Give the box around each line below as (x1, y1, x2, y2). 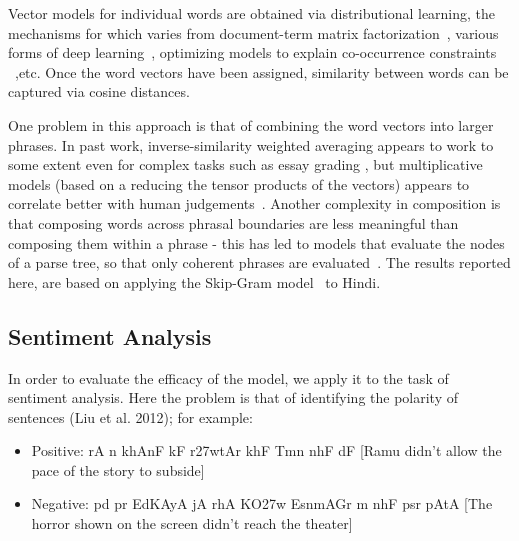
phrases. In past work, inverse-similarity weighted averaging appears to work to (8, 134, 494, 155)
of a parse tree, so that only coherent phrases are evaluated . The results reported (8, 252, 511, 273)
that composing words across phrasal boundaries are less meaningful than (8, 212, 459, 233)
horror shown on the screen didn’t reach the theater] (31, 513, 353, 534)
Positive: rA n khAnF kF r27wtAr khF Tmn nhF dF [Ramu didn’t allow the (31, 440, 502, 461)
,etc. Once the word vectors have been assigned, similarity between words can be (15, 61, 509, 82)
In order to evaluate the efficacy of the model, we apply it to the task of (8, 367, 449, 388)
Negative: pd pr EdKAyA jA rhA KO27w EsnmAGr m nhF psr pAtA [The (31, 493, 493, 514)
